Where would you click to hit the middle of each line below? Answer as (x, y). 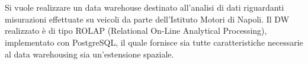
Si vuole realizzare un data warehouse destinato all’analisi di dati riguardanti (145, 7)
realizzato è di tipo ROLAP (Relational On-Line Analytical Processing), (136, 31)
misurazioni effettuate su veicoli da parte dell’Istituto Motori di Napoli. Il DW (147, 19)
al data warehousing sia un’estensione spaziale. (89, 54)
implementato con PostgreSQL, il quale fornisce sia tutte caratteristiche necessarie (154, 42)
